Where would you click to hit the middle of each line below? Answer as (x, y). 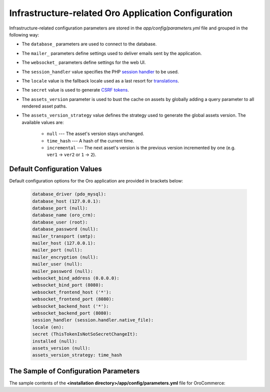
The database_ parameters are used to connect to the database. (89, 44)
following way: (24, 34)
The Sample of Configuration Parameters (74, 371)
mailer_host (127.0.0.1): (64, 243)
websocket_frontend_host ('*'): (72, 292)
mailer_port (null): (57, 250)
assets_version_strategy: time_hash (77, 355)
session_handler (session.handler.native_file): (93, 320)
